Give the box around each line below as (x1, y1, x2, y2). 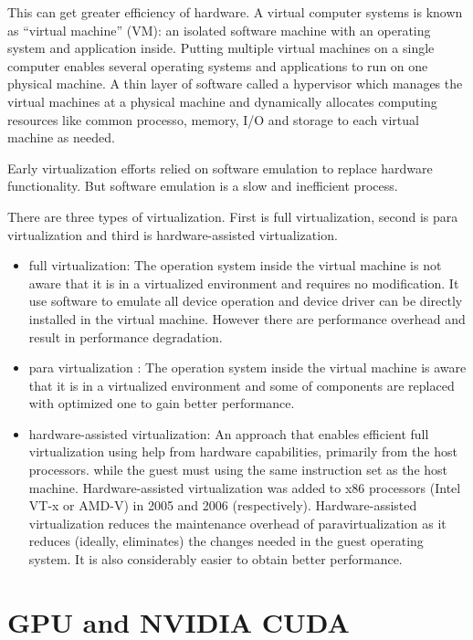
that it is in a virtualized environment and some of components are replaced (28, 375, 455, 394)
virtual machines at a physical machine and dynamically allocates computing (7, 91, 437, 110)
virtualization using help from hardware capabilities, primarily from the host (28, 442, 457, 461)
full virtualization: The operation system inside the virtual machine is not (28, 256, 442, 275)
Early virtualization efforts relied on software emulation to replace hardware (7, 158, 433, 177)
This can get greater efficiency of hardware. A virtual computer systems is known (7, 3, 463, 21)
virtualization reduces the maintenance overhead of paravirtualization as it (28, 513, 447, 532)
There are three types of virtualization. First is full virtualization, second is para (7, 206, 458, 226)
